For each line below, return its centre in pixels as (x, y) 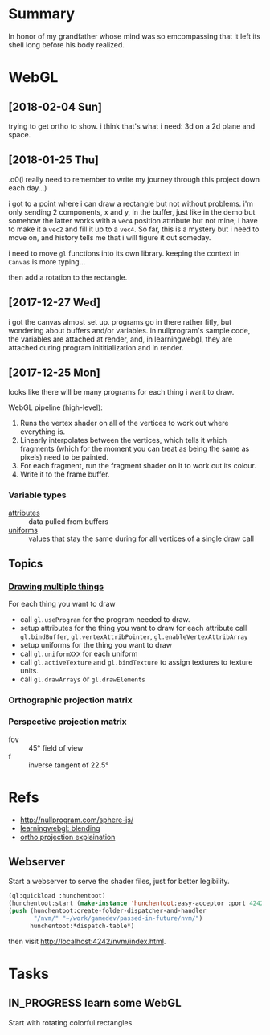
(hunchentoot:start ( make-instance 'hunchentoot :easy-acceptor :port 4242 (136, 904)
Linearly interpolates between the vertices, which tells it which (123, 440)
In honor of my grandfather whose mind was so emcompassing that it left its (135, 36)
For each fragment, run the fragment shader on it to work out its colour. (138, 466)
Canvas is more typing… (47, 261)
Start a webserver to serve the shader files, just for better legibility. (119, 882)
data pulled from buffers (69, 521)
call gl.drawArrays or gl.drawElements (83, 679)
